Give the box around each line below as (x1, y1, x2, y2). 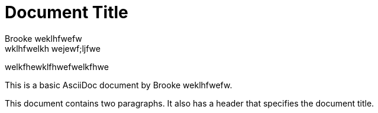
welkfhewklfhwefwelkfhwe (5, 61, 109, 72)
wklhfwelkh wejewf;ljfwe (5, 43, 101, 54)
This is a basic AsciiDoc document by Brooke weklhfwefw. (5, 79, 232, 90)
